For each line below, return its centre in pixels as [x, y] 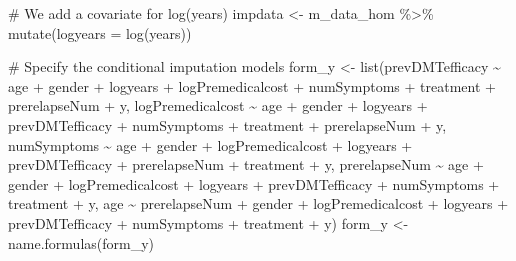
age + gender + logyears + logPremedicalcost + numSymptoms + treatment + [252, 85]
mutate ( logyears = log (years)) [100, 32]
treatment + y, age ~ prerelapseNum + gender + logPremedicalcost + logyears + [258, 203]
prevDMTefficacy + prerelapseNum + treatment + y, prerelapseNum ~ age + [246, 164]
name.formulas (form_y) [81, 242]
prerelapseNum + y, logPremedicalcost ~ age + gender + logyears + [218, 105]
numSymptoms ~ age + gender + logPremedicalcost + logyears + [210, 144]
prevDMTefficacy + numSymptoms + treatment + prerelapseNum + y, [227, 124]
